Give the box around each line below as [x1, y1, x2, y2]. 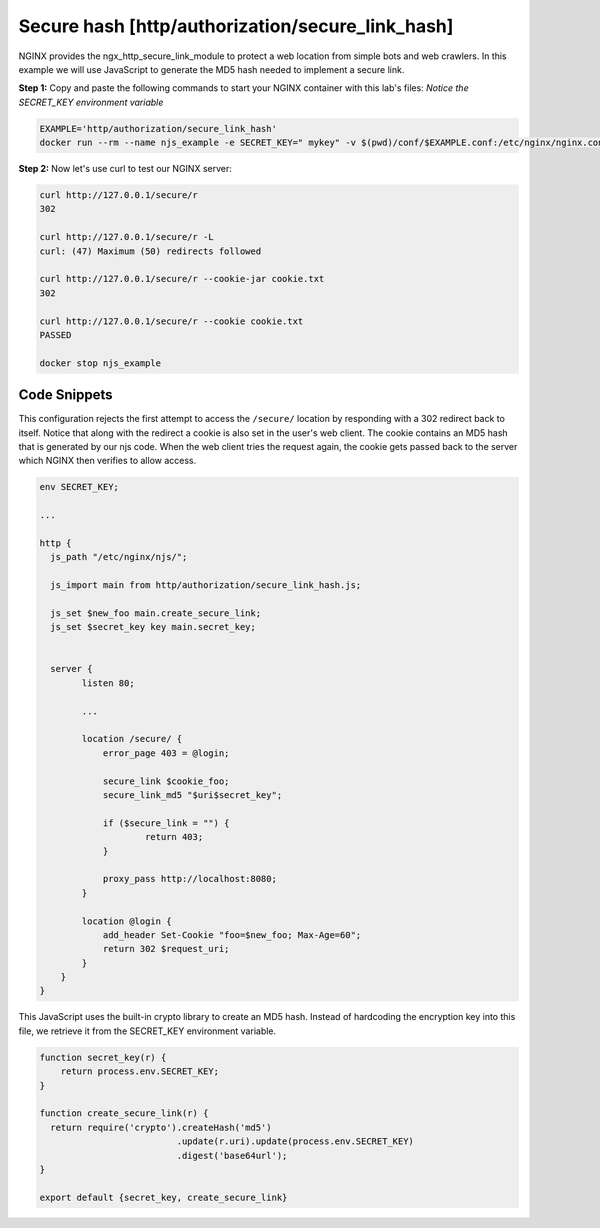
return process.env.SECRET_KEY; [60, 1066, 220, 1077]
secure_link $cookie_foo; [102, 775, 230, 787]
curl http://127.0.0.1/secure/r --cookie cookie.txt [39, 315, 304, 327]
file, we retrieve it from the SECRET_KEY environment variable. [18, 1025, 277, 1037]
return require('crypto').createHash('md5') [50, 1121, 272, 1133]
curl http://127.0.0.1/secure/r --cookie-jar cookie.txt [39, 273, 325, 285]
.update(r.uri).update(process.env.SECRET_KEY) [176, 1136, 415, 1147]
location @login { [81, 915, 172, 927]
